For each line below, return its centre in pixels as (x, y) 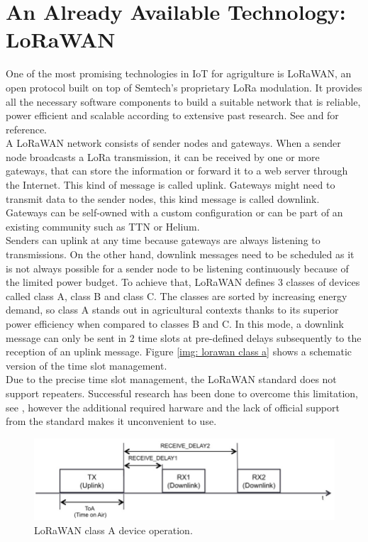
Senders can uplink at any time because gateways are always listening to (163, 240)
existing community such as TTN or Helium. (103, 226)
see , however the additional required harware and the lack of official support (173, 407)
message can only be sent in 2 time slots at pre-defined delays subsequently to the (184, 337)
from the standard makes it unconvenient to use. (111, 421)
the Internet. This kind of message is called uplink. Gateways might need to (171, 185)
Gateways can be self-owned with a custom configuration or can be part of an (174, 212)
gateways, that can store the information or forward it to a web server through (177, 171)
